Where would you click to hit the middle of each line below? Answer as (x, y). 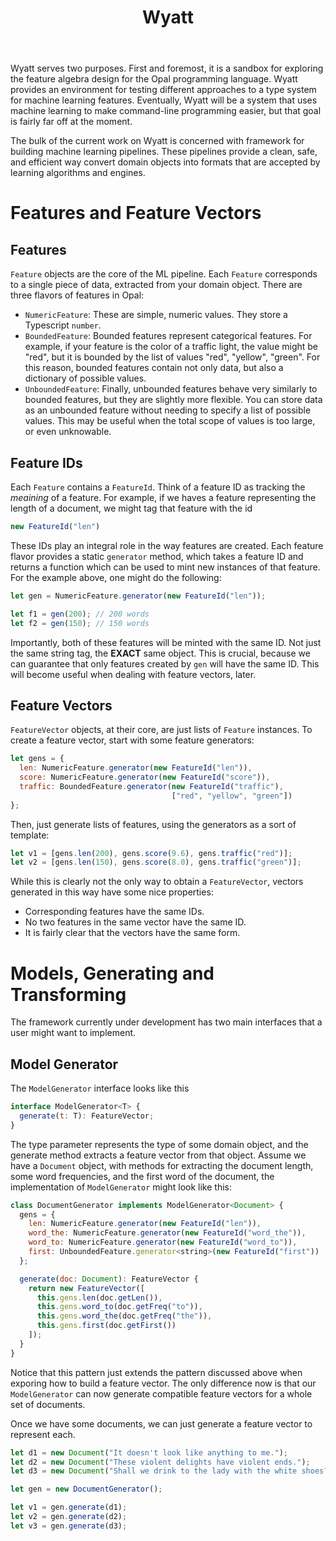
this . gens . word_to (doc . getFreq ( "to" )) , (119, 1307)
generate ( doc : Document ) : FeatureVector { (109, 1279)
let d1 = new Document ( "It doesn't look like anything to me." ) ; (149, 1452)
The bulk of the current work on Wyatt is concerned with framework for (157, 141)
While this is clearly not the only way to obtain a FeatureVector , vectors (157, 882)
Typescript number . (63, 325)
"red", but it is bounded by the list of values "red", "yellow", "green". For (172, 357)
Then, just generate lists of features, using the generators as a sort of (153, 824)
